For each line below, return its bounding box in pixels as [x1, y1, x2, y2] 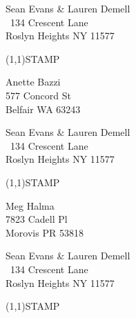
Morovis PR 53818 [6, 225, 84, 239]
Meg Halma [6, 198, 55, 212]
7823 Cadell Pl [6, 212, 68, 226]
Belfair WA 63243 [6, 101, 81, 116]
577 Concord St [6, 88, 71, 102]
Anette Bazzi [6, 74, 61, 89]
